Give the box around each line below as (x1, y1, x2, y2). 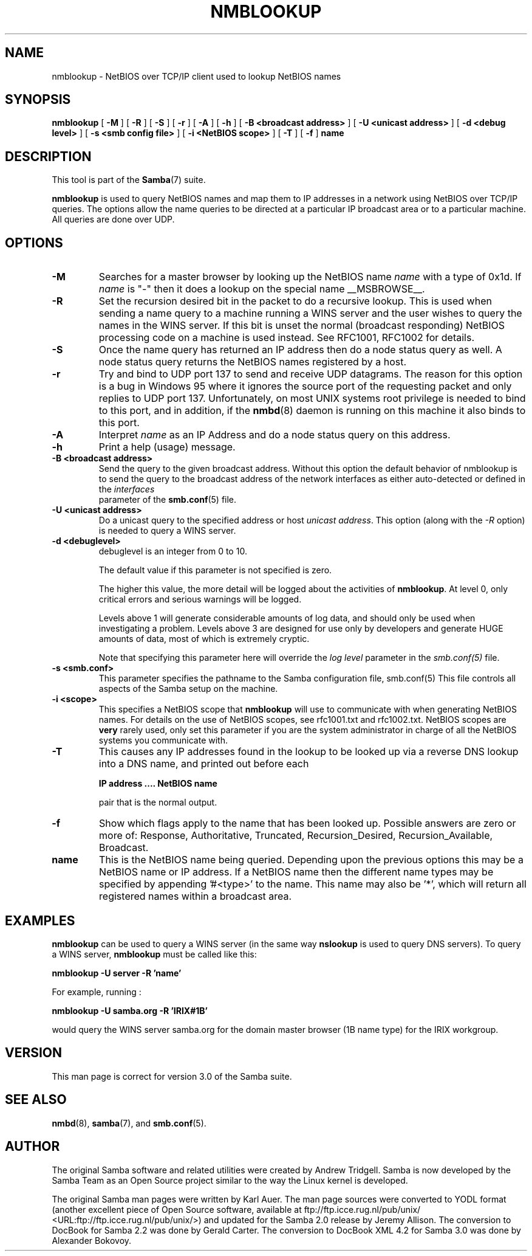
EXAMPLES (5, 913, 75, 928)
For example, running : (52, 986, 142, 997)
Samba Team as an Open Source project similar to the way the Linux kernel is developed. (52, 1175, 408, 1185)
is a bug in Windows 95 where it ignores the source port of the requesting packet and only (98, 380, 512, 393)
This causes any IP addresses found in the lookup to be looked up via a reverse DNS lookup (98, 745, 519, 758)
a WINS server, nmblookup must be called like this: (52, 948, 257, 959)
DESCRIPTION (5, 148, 92, 164)
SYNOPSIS (5, 92, 71, 108)
